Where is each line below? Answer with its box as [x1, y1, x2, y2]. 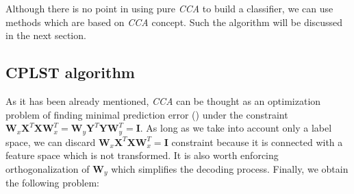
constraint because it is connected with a [171, 134, 343, 149]
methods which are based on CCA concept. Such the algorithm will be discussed [5, 14, 343, 29]
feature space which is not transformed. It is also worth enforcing [5, 148, 279, 162]
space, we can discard [5, 134, 96, 149]
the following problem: [5, 175, 99, 190]
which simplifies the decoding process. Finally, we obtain [111, 161, 349, 175]
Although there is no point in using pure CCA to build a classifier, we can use [5, 1, 333, 15]
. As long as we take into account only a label [140, 121, 332, 135]
